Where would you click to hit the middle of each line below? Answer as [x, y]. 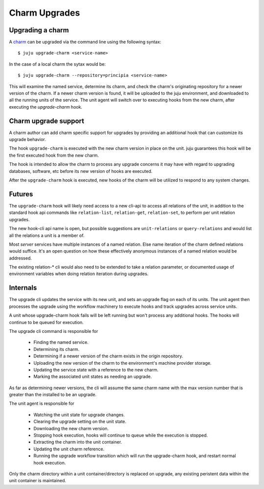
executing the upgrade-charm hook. [46, 107]
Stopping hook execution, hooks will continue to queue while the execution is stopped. [121, 435]
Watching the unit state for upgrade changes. [79, 415]
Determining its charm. [56, 349]
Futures [21, 194]
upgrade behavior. [27, 140]
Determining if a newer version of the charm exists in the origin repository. [108, 356]
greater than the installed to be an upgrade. [53, 395]
